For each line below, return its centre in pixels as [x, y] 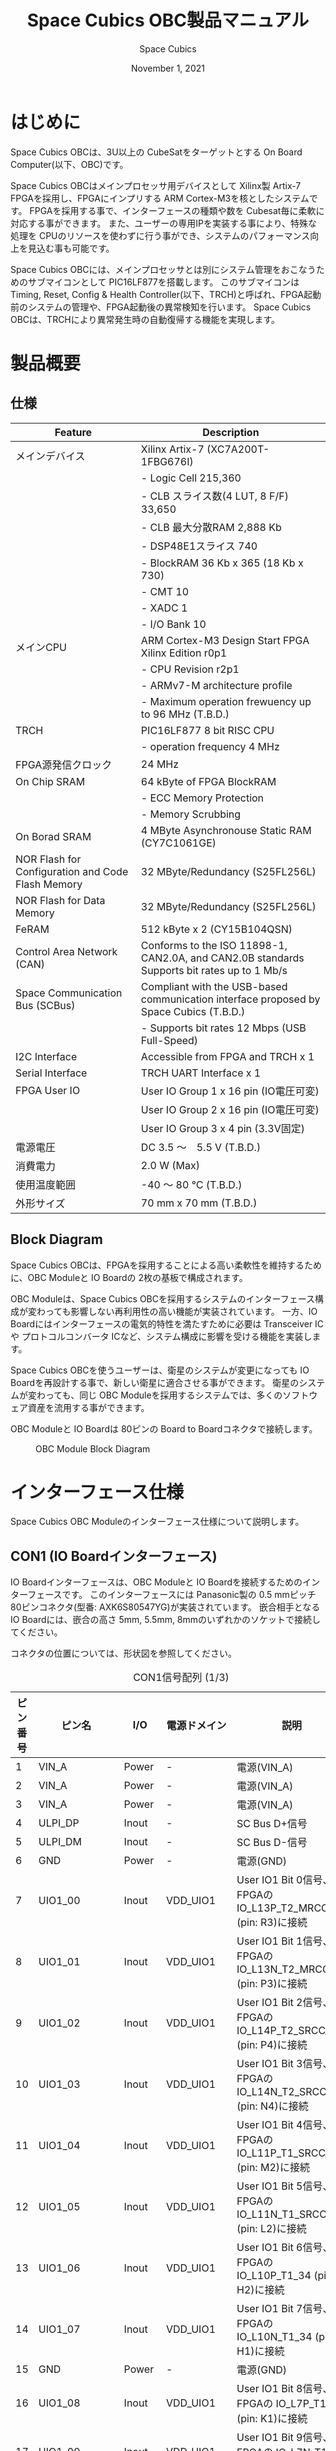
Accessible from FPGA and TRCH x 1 [227, 1056]
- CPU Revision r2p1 [190, 669]
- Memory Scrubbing [191, 814]
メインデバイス [50, 456]
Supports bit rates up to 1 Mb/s [214, 970]
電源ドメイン [196, 1726]
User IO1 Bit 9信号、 [284, 2438]
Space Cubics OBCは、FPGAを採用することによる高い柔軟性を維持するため [166, 1265]
